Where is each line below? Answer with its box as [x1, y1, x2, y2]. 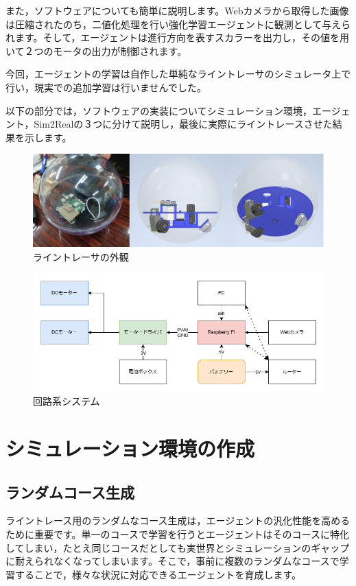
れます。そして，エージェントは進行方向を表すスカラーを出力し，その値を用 [5, 30, 349, 45]
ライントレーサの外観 [33, 249, 129, 263]
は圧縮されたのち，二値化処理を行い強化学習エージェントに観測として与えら [5, 16, 351, 31]
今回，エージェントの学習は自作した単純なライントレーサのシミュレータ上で [5, 67, 351, 81]
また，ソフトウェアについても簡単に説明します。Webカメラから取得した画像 [5, 3, 349, 17]
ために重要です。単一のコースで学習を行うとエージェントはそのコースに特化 [5, 526, 349, 541]
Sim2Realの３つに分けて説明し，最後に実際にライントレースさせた [34, 117, 333, 131]
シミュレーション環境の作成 [5, 434, 254, 462]
